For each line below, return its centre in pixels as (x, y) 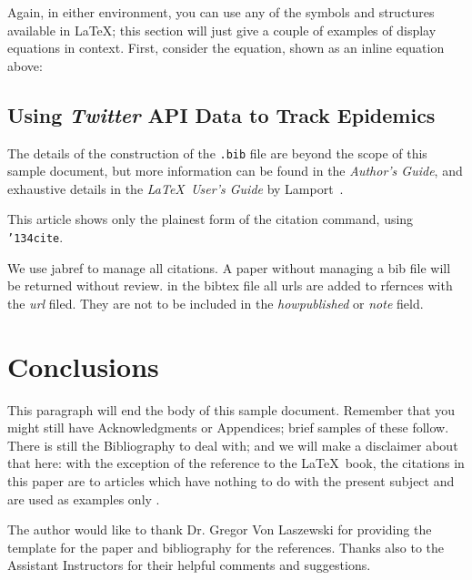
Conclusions (83, 366)
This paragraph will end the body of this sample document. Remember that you (231, 409)
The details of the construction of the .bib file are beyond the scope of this (217, 153)
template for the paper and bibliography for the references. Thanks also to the (226, 547)
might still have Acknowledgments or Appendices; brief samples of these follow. (228, 427)
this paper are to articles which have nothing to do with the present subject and (231, 480)
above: (25, 65)
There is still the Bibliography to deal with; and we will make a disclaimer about (233, 445)
